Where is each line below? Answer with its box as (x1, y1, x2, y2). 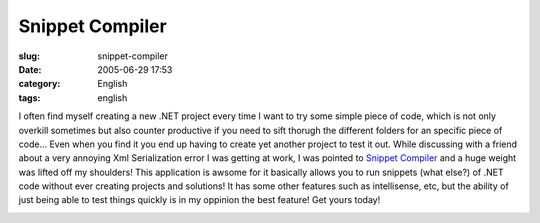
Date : (18, 63, 42, 75)
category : (18, 78, 61, 90)
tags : (18, 91, 41, 104)
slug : (18, 50, 40, 62)
